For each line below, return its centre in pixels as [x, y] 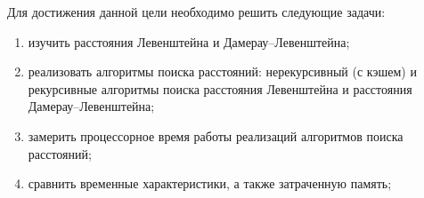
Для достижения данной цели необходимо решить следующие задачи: [196, 12]
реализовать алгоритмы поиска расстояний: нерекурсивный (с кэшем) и [222, 71]
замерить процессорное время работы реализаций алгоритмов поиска [216, 135]
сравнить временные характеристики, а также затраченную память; [210, 183]
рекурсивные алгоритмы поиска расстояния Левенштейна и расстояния [220, 88]
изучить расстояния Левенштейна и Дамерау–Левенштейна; [189, 41]
